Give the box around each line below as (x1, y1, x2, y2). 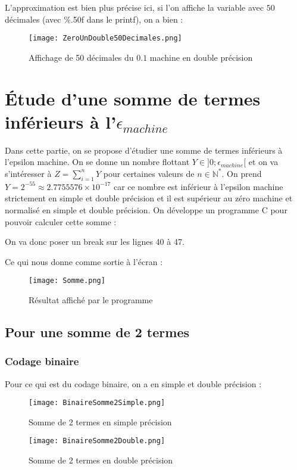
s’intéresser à (5, 167, 52, 179)
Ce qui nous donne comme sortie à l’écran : (5, 255, 163, 267)
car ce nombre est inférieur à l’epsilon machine (113, 180, 283, 192)
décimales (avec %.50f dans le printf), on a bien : (5, 13, 183, 25)
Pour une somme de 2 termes (5, 322, 190, 341)
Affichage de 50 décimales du (29, 51, 134, 63)
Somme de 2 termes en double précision (29, 454, 173, 466)
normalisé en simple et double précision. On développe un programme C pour (5, 203, 287, 216)
